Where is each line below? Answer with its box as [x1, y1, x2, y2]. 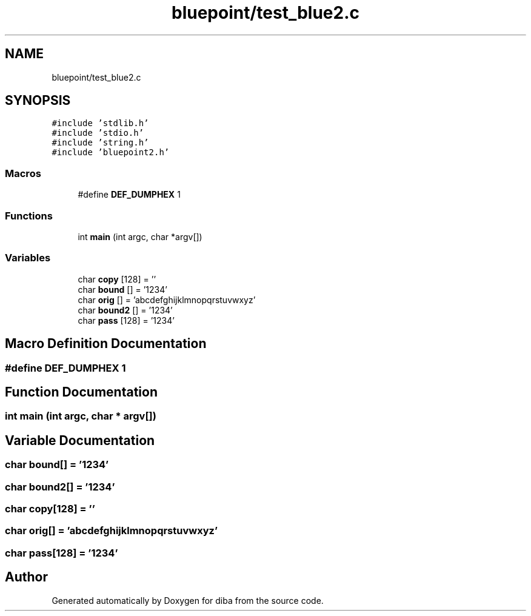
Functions [5, 209, 53, 222]
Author [5, 569, 48, 585]
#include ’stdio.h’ [52, 128, 144, 138]
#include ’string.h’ [52, 138, 149, 148]
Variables [5, 252, 51, 264]
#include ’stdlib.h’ [52, 118, 149, 129]
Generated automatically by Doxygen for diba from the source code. [52, 595, 324, 606]
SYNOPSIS [5, 93, 71, 109]
